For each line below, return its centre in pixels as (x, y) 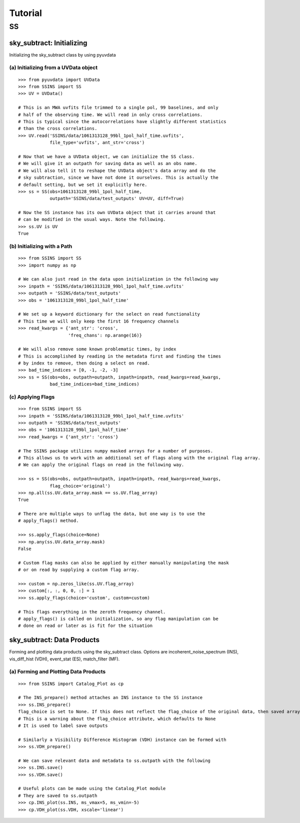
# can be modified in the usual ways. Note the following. (92, 219)
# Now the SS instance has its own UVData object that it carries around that (117, 213)
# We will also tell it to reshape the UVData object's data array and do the (117, 170)
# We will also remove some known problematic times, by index (97, 349)
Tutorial (26, 13)
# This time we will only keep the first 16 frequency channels (99, 321)
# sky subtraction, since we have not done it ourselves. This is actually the (118, 178)
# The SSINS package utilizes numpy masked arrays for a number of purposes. (116, 451)
